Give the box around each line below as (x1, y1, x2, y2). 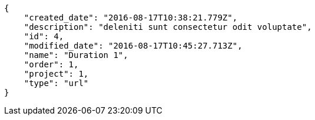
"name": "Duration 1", (24, 50, 128, 60)
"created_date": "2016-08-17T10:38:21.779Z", (24, 13, 238, 22)
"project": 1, (24, 69, 89, 78)
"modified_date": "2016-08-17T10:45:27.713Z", (24, 41, 243, 50)
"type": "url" (24, 78, 89, 88)
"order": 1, (24, 60, 79, 69)
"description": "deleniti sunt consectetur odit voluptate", (24, 22, 312, 32)
